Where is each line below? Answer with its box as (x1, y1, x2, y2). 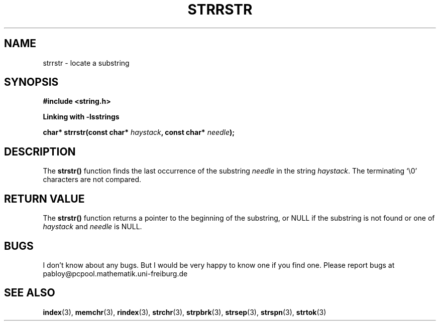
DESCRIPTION (4, 145, 76, 158)
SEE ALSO (4, 286, 55, 299)
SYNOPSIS (4, 76, 59, 89)
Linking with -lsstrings (43, 112, 120, 121)
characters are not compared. (43, 175, 142, 184)
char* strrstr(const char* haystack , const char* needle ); (43, 128, 235, 137)
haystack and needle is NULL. (43, 222, 142, 231)
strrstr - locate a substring (43, 58, 130, 67)
